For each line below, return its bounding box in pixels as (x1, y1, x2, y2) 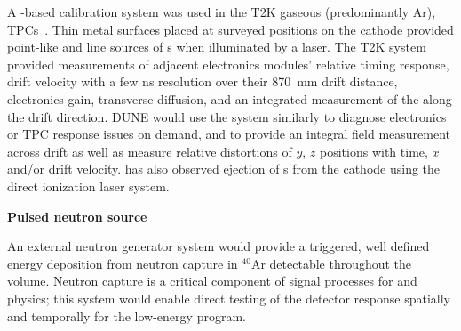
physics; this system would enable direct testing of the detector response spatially (7, 288, 450, 307)
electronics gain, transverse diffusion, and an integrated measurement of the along (7, 89, 452, 108)
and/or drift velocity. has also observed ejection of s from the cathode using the (7, 159, 441, 178)
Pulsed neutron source (7, 206, 147, 225)
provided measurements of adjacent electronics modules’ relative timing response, (7, 54, 449, 73)
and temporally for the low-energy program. (7, 306, 246, 325)
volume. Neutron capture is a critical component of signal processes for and (7, 271, 417, 290)
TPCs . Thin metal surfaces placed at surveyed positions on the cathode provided (7, 20, 454, 38)
